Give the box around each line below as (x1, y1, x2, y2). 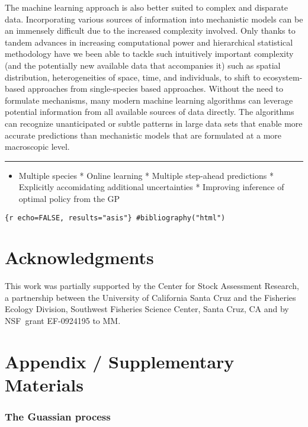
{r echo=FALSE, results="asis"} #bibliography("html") (5, 213, 226, 222)
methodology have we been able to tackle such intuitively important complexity (5, 47, 294, 60)
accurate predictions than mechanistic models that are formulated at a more (5, 129, 282, 141)
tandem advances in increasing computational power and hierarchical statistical (5, 36, 293, 48)
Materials (5, 373, 84, 397)
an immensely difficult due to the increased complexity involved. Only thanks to (5, 24, 296, 37)
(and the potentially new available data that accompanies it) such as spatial (5, 59, 281, 71)
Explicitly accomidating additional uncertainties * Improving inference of (18, 181, 284, 193)
